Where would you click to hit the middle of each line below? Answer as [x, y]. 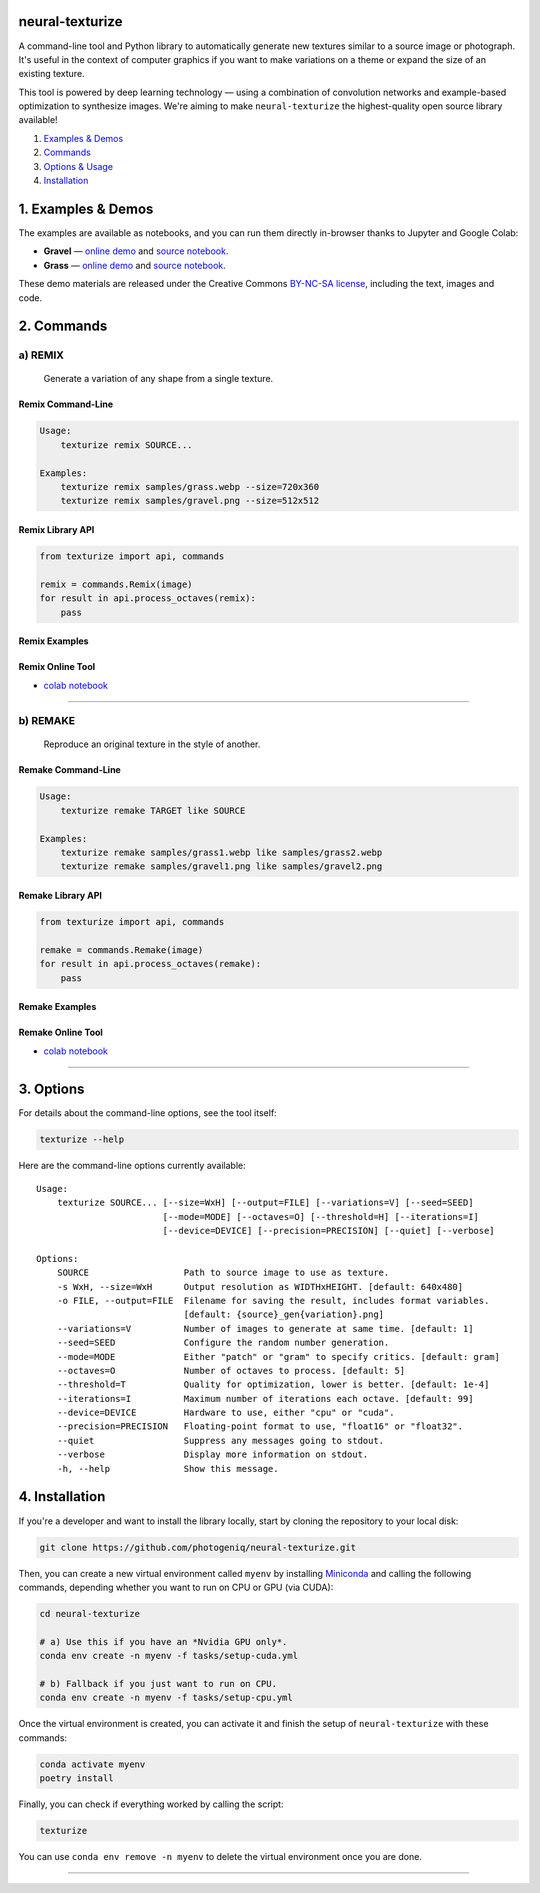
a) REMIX [41, 355]
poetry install [76, 1778]
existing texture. [51, 74]
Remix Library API [56, 529]
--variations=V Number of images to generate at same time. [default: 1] [265, 1328]
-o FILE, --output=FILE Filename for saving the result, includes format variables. [273, 1300]
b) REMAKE [46, 721]
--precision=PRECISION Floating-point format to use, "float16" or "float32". [260, 1426]
